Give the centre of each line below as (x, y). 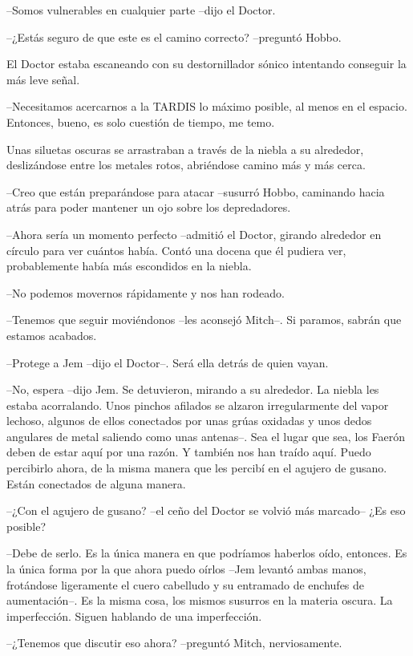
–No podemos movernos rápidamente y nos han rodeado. (146, 292)
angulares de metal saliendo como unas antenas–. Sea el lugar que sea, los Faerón (206, 436)
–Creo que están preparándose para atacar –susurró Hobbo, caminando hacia (196, 191)
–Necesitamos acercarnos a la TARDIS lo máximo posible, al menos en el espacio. (207, 106)
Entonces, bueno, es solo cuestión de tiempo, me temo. (141, 121)
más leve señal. (43, 79)
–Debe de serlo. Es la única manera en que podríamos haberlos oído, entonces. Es (207, 553)
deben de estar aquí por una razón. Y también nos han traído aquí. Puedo (189, 452)
